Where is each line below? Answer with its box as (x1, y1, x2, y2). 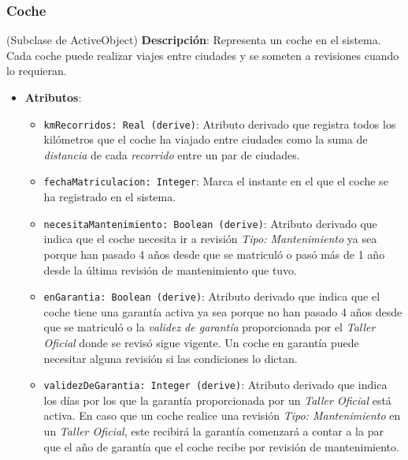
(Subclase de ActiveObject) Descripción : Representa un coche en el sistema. (6, 32, 381, 48)
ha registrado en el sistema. (43, 189, 176, 205)
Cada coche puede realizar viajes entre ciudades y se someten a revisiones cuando (6, 47, 399, 63)
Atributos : (24, 89, 82, 105)
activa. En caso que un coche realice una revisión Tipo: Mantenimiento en (43, 407, 401, 424)
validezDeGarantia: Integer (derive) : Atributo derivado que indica (43, 376, 388, 393)
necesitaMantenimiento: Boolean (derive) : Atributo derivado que (43, 215, 377, 231)
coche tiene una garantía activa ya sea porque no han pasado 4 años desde (43, 303, 402, 320)
